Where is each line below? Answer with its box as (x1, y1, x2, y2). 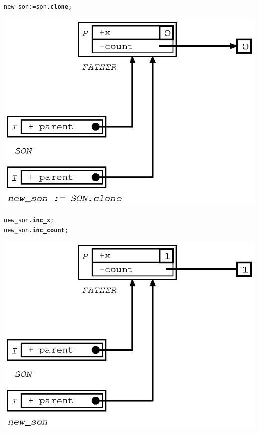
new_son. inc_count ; (4, 226, 68, 234)
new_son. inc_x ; (4, 216, 54, 224)
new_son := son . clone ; (4, 3, 72, 10)
